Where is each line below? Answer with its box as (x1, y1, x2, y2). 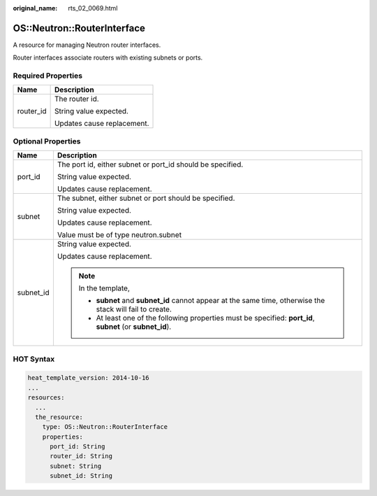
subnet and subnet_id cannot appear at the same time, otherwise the (96, 296, 325, 306)
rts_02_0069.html (68, 4, 118, 12)
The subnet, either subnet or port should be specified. (57, 193, 235, 203)
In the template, (78, 283, 131, 293)
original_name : (13, 4, 58, 12)
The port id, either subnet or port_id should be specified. (57, 160, 244, 169)
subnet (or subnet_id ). (96, 322, 172, 332)
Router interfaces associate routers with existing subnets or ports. (13, 53, 203, 62)
